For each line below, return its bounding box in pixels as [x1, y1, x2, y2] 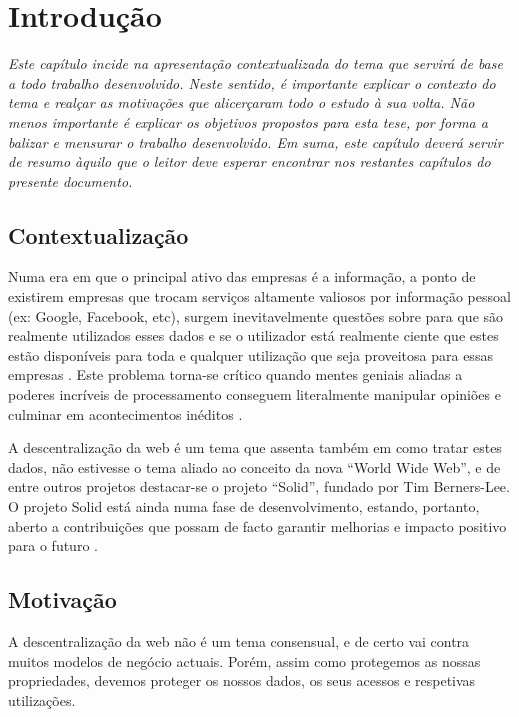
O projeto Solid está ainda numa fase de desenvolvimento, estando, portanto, [8, 496, 480, 517]
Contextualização [8, 219, 189, 250]
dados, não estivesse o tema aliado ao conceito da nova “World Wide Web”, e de [8, 456, 501, 477]
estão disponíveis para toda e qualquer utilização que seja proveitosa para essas [8, 344, 493, 365]
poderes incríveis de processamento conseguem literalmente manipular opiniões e [8, 384, 501, 405]
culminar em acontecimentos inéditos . [8, 403, 243, 424]
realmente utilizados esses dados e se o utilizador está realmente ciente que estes [8, 325, 499, 346]
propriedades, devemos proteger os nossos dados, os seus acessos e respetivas [8, 670, 476, 691]
